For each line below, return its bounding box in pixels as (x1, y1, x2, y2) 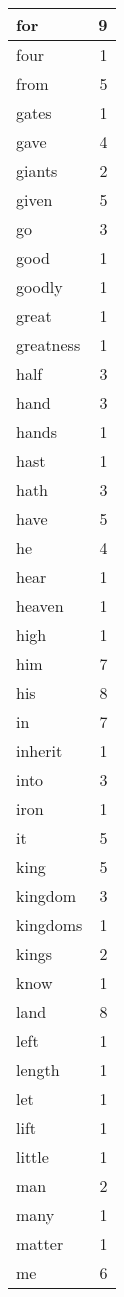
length (16, 1058, 60, 1081)
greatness (16, 333, 81, 356)
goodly (16, 275, 63, 298)
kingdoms (16, 913, 83, 936)
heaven (16, 594, 64, 617)
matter (16, 1232, 64, 1255)
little (16, 1145, 49, 1168)
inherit (16, 739, 63, 762)
